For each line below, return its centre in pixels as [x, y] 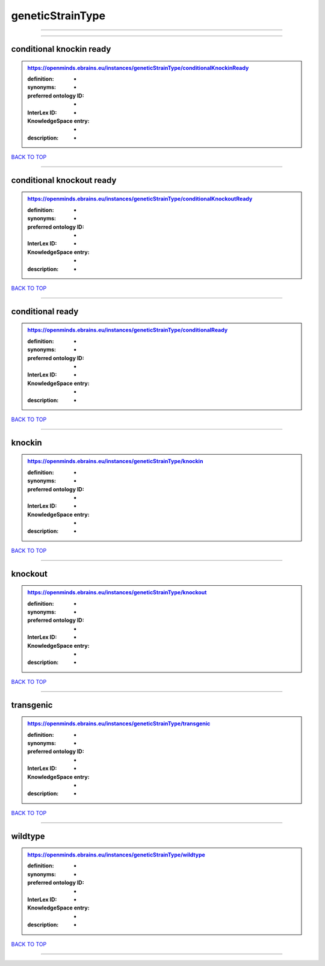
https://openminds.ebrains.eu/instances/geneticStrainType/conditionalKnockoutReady [140, 199]
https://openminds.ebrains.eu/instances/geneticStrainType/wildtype [116, 855]
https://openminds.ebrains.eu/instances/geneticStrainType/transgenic [119, 724]
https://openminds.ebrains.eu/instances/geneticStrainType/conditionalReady [128, 330]
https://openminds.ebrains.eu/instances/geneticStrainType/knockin [115, 461]
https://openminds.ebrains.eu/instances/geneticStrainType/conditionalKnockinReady [138, 68]
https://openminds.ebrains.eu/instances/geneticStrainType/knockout [117, 592]
